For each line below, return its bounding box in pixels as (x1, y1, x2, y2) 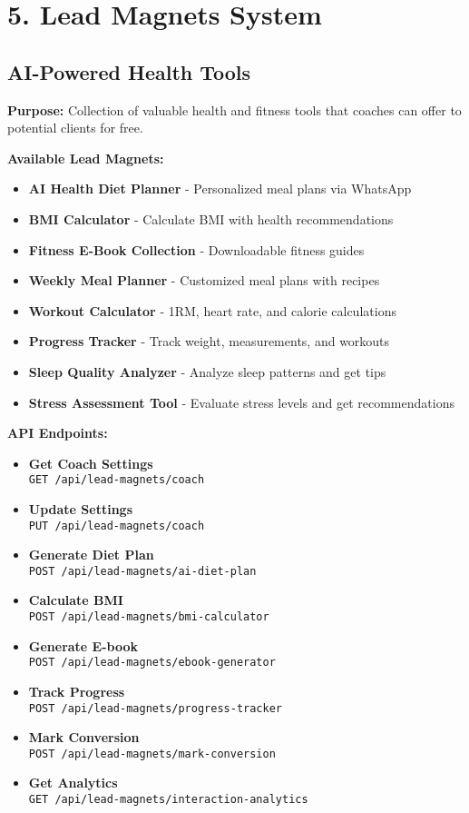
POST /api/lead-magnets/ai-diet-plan (28, 564, 257, 578)
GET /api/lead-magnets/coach (28, 473, 205, 487)
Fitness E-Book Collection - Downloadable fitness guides (28, 240, 365, 259)
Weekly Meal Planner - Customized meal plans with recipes (28, 271, 380, 290)
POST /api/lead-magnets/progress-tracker (28, 701, 282, 715)
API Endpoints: (7, 423, 108, 442)
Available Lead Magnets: (7, 148, 164, 167)
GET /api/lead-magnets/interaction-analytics (28, 793, 308, 807)
